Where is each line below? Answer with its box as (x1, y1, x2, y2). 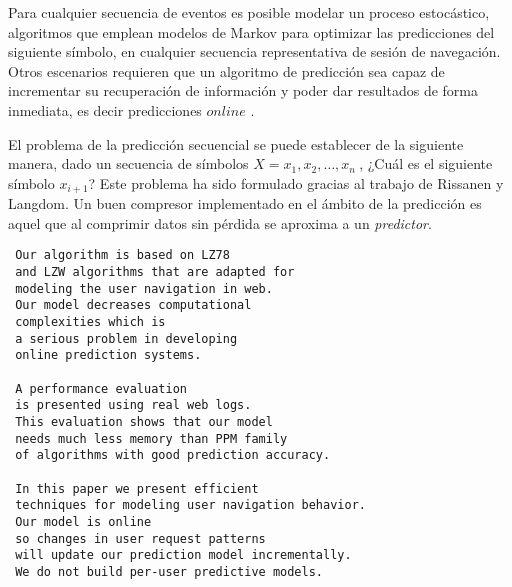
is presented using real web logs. (15, 398, 252, 413)
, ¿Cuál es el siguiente (359, 153, 493, 174)
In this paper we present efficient (15, 481, 259, 496)
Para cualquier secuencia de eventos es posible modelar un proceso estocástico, (8, 2, 490, 22)
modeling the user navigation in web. (15, 281, 273, 296)
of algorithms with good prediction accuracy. (15, 448, 331, 463)
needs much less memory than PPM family (15, 431, 288, 446)
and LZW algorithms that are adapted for (15, 265, 295, 280)
